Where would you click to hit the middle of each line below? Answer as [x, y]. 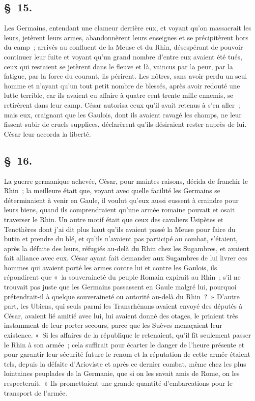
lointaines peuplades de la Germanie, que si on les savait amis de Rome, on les [122, 373]
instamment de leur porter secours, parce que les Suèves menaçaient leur [113, 325]
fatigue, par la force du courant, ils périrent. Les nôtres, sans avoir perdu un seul [126, 76]
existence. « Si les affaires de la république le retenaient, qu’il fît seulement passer [127, 335]
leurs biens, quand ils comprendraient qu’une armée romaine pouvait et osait [119, 210]
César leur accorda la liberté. [48, 133]
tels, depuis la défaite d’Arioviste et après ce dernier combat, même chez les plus [125, 363]
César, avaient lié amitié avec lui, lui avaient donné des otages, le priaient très [121, 315]
